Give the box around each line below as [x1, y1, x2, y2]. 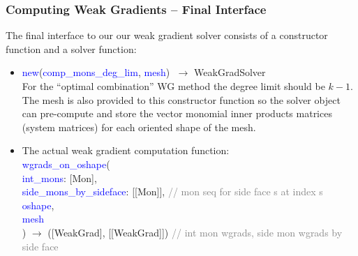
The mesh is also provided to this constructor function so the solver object [22, 92, 341, 107]
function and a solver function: [6, 41, 137, 56]
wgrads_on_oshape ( [22, 156, 110, 171]
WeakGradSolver [194, 65, 266, 80]
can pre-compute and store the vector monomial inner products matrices [22, 106, 332, 121]
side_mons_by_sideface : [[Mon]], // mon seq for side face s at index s [22, 184, 323, 199]
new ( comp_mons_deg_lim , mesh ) [22, 65, 170, 80]
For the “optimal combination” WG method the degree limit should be [22, 79, 325, 93]
